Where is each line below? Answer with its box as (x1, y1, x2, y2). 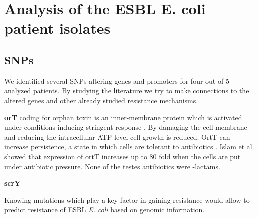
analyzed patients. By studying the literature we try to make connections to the (4, 85, 249, 96)
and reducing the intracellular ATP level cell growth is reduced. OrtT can (4, 131, 230, 142)
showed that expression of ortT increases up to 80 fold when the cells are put (4, 151, 241, 161)
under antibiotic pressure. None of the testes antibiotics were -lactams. (4, 161, 220, 171)
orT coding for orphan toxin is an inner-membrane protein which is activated (4, 112, 242, 122)
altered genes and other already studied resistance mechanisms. (4, 95, 198, 105)
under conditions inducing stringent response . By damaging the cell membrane (4, 122, 247, 132)
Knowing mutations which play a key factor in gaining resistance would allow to (4, 194, 250, 205)
